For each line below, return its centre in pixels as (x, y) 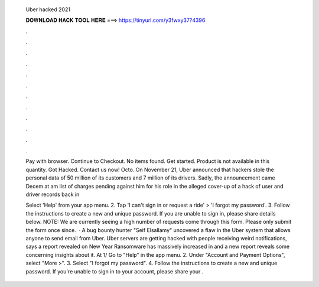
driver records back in (53, 194)
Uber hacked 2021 (48, 9)
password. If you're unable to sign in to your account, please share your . (115, 271)
